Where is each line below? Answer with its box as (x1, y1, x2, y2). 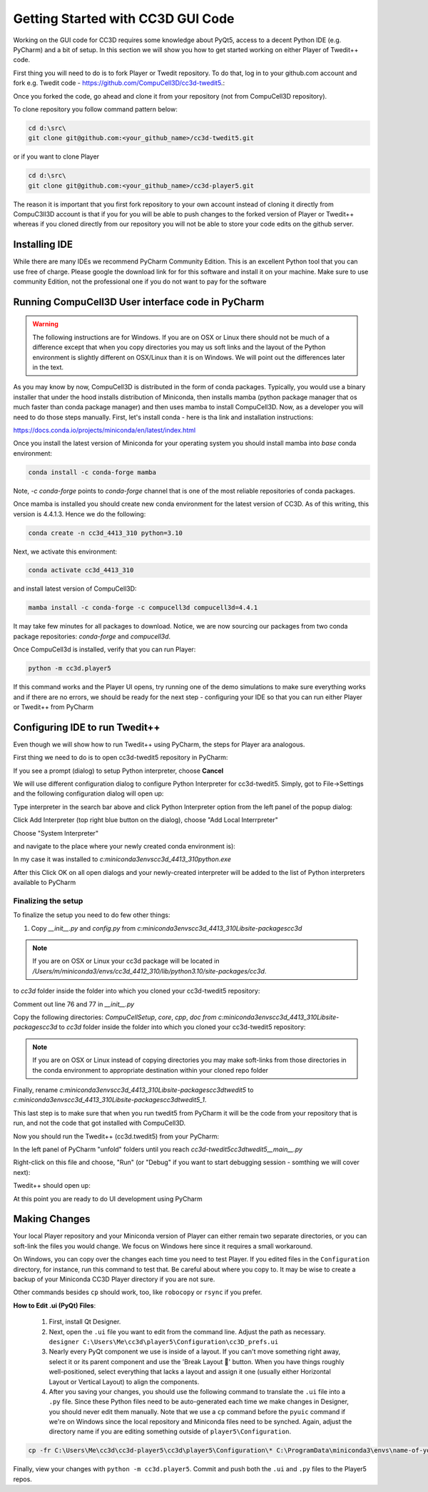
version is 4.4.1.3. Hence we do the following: (13, 509, 146, 518)
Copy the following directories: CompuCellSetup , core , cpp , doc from (13, 1013, 217, 1021)
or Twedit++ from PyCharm (13, 702, 94, 711)
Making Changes (13, 1213, 91, 1225)
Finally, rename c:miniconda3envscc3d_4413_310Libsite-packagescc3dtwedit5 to (13, 1086, 254, 1094)
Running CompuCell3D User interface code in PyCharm (13, 296, 265, 308)
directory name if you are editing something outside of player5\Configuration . (49, 1427, 292, 1436)
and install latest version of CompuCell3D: (13, 584, 137, 593)
